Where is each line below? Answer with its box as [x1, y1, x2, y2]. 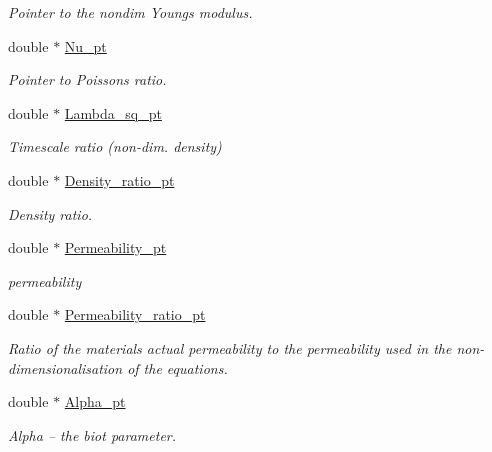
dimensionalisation [8, 357, 123, 378]
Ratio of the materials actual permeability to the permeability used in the [8, 337, 452, 358]
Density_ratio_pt [64, 169, 175, 190]
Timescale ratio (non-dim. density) [8, 136, 222, 157]
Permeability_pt [64, 237, 167, 258]
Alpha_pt [64, 391, 126, 412]
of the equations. [127, 357, 228, 378]
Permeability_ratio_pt [64, 304, 206, 325]
